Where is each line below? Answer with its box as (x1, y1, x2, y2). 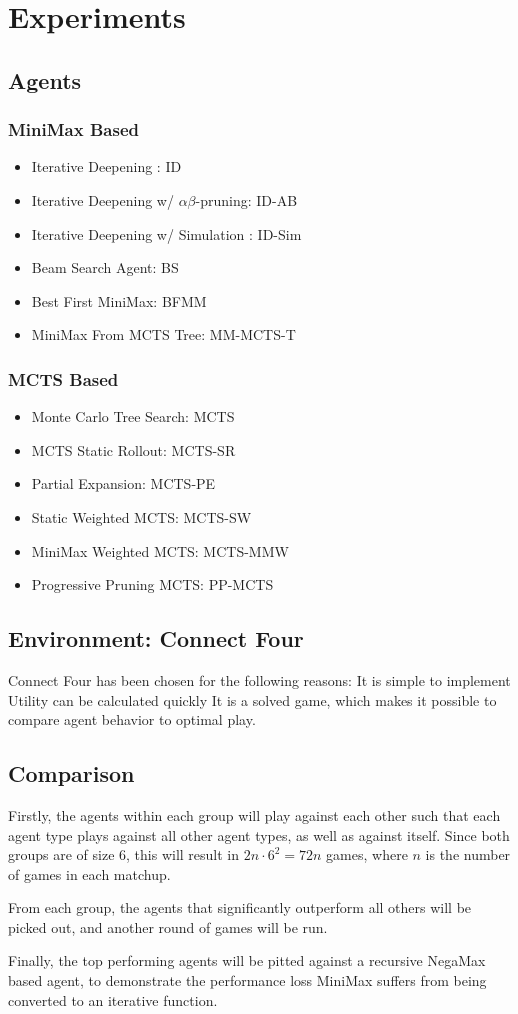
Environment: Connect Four (8, 623, 304, 654)
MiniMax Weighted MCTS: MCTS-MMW (31, 540, 289, 561)
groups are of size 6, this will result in (8, 844, 240, 865)
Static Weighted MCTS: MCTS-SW (31, 506, 252, 527)
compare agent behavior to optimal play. (8, 709, 256, 730)
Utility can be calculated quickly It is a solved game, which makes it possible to (8, 689, 497, 710)
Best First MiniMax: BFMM (31, 290, 207, 311)
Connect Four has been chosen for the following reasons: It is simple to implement (8, 669, 511, 690)
